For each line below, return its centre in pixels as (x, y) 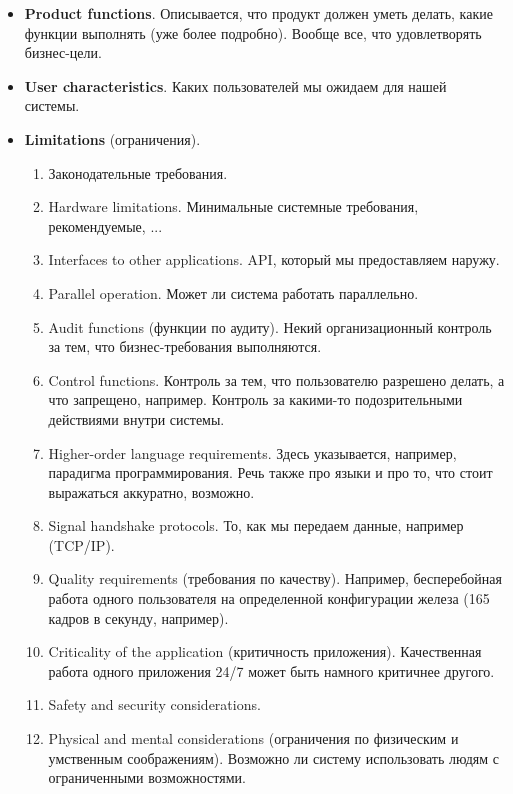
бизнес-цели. (63, 52)
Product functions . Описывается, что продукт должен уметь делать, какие (258, 13)
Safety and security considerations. (154, 704)
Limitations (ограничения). (112, 138)
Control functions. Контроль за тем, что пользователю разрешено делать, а (276, 379)
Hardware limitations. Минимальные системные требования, (233, 206)
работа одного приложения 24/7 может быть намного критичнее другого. (271, 670)
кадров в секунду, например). (138, 617)
